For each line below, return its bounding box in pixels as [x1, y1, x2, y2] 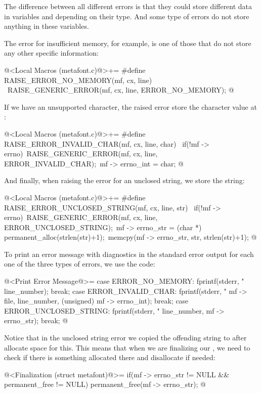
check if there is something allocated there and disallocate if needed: [4, 352, 215, 363]
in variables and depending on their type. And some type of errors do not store [4, 11, 249, 21]
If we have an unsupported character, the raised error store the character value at [4, 101, 257, 112]
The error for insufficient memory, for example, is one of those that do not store [4, 37, 251, 48]
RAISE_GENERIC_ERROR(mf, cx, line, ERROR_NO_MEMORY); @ [7, 84, 234, 95]
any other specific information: [4, 48, 99, 58]
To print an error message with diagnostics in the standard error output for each [4, 248, 254, 259]
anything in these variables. [4, 21, 89, 31]
